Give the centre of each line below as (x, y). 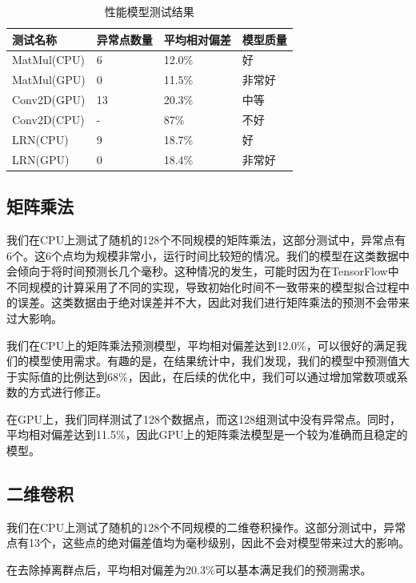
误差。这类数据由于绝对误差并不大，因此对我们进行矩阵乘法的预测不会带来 (213, 302)
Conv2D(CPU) (48, 119)
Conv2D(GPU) (49, 100)
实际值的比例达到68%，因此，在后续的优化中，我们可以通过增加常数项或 (207, 376)
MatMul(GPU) (49, 80)
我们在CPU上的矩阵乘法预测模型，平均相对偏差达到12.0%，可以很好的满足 (201, 345)
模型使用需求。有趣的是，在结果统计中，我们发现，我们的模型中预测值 (213, 361)
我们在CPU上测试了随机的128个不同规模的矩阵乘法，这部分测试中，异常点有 (206, 239)
